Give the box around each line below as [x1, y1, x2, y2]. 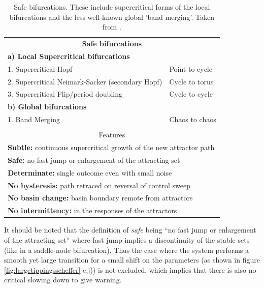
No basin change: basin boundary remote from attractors [8, 192, 193, 203]
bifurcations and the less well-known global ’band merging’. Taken [9, 11, 214, 22]
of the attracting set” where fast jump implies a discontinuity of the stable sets [4, 234, 250, 245]
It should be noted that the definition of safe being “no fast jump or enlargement [4, 224, 256, 235]
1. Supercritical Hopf [8, 63, 73, 74]
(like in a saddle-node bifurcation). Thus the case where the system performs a [4, 244, 249, 255]
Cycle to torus [169, 76, 214, 87]
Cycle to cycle [169, 89, 213, 99]
